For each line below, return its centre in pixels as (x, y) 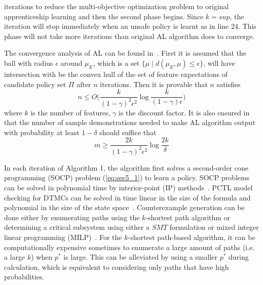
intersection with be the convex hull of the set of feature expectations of (116, 74)
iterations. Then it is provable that (154, 84)
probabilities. (24, 277)
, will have (219, 63)
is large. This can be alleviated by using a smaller (140, 257)
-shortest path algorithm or (188, 217)
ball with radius (29, 63)
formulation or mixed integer (214, 227)
